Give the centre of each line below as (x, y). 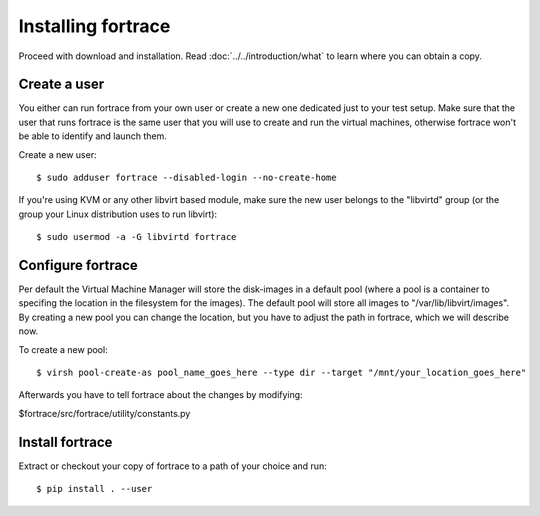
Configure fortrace (78, 265)
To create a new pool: (63, 349)
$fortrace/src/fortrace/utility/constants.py (104, 413)
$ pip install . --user (94, 489)
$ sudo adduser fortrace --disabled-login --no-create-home (186, 178)
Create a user (61, 84)
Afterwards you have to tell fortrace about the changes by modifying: (161, 395)
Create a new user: (57, 154)
